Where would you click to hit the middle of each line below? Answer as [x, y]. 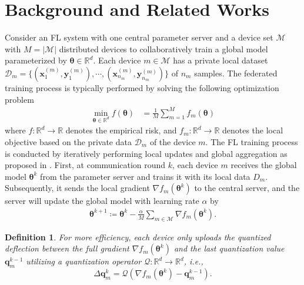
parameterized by [36, 60]
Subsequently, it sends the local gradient [77, 188]
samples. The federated [236, 73]
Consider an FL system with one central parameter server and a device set [139, 37]
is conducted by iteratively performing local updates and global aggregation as [146, 153]
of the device [173, 142]
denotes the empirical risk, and [121, 130]
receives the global [264, 165]
